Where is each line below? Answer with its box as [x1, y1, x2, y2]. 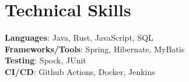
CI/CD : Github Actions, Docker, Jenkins [5, 65, 155, 77]
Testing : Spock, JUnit [5, 54, 86, 66]
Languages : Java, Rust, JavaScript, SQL [5, 31, 153, 44]
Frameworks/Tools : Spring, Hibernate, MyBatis [5, 42, 185, 55]
